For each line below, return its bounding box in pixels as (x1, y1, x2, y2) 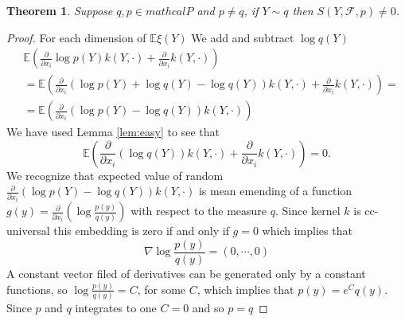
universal (6, 222, 50, 239)
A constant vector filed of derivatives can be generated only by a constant (6, 265, 366, 282)
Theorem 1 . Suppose (6, 2, 113, 18)
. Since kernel (275, 202, 341, 219)
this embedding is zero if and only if (53, 222, 229, 239)
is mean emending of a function (198, 182, 352, 199)
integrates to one (75, 299, 157, 316)
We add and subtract (191, 29, 294, 45)
